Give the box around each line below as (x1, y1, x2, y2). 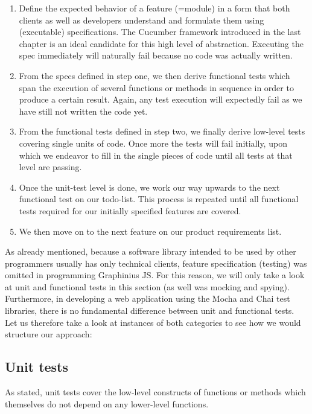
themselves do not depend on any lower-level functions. (5, 397, 209, 410)
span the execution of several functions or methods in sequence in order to (19, 81, 294, 94)
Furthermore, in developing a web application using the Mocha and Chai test (5, 292, 290, 305)
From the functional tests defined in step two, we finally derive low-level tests (19, 125, 305, 138)
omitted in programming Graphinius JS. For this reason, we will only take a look (5, 269, 305, 281)
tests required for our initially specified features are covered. (19, 204, 241, 217)
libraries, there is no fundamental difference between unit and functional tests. (5, 304, 294, 317)
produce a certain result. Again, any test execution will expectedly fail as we (19, 93, 302, 106)
